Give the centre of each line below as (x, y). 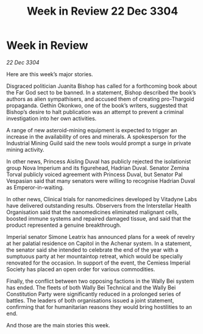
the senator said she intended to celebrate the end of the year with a (92, 250)
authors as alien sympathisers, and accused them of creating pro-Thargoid (100, 99)
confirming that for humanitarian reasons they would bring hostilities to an (99, 307)
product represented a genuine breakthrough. (64, 225)
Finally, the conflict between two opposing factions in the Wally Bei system (100, 281)
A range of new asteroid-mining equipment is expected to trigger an (92, 130)
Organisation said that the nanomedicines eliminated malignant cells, (92, 212)
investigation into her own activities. (52, 118)
